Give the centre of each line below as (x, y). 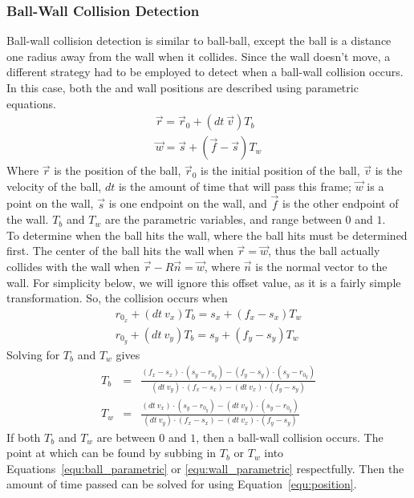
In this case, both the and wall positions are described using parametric (183, 87)
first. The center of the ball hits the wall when (120, 251)
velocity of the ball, (54, 186)
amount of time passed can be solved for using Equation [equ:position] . (182, 484)
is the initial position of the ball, (280, 170)
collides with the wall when (73, 267)
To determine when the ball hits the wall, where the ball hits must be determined (207, 235)
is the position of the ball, (118, 170)
